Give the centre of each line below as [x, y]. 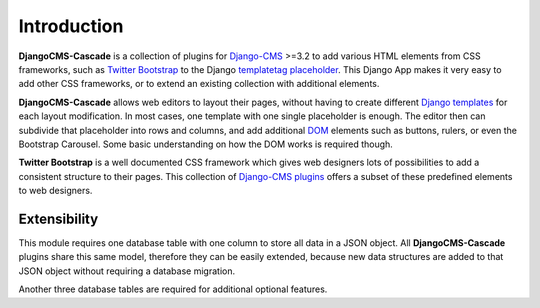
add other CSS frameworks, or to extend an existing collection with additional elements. [199, 84]
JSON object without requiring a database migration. [126, 271]
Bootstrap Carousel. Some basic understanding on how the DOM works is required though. [206, 144]
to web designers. [55, 191]
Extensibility [58, 218]
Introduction [71, 26]
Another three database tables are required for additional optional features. [173, 289]
